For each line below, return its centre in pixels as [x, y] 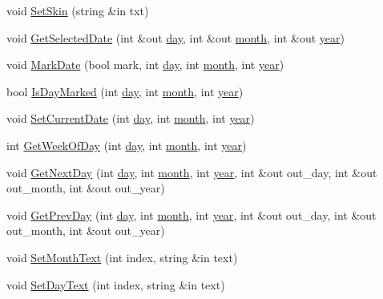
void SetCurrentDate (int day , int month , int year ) [131, 118]
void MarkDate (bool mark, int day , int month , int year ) [145, 65]
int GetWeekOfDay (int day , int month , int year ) [127, 145]
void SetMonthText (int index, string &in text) [122, 257]
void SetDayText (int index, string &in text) [116, 284]
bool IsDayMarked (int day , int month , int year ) [125, 91]
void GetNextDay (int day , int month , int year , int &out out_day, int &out [192, 172]
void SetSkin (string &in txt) [78, 10]
